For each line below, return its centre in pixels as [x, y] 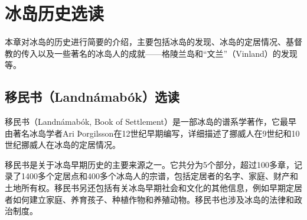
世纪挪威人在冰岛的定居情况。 [63, 145]
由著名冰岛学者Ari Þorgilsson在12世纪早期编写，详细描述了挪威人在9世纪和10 [152, 133]
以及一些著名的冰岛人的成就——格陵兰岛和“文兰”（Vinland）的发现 [167, 53]
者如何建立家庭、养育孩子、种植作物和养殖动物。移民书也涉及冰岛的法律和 [149, 199]
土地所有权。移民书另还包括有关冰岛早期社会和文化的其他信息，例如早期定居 [153, 188]
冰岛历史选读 [55, 13]
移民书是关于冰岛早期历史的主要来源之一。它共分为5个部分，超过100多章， [149, 164]
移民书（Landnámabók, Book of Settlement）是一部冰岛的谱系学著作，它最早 [151, 122]
